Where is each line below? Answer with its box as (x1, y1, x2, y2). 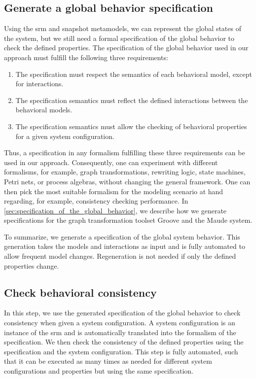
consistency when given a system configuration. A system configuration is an (4, 317, 235, 328)
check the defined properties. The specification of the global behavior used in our (4, 42, 249, 53)
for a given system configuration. (15, 131, 114, 141)
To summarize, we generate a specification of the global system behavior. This (4, 231, 240, 241)
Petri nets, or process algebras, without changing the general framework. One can (4, 176, 251, 186)
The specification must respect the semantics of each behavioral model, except (15, 69, 252, 79)
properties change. (4, 260, 59, 271)
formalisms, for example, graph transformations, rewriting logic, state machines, (4, 167, 246, 177)
